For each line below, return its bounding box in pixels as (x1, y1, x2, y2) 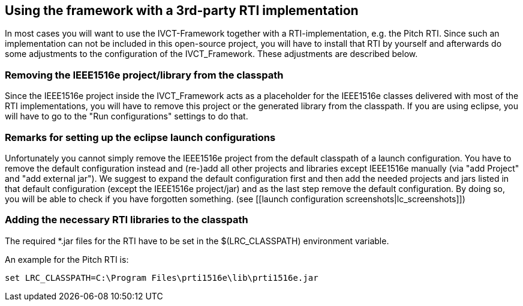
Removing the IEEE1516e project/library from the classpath (5, 68, 284, 81)
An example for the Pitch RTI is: (5, 254, 129, 265)
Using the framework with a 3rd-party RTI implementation (5, 3, 359, 18)
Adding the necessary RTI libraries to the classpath (5, 214, 248, 226)
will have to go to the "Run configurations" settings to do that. (5, 111, 248, 122)
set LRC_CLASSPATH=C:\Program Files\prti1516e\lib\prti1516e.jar (5, 272, 318, 283)
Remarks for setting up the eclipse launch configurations (5, 131, 276, 143)
